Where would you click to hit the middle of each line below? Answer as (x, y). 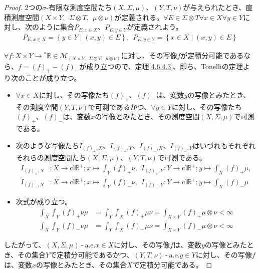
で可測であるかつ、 (119, 106)
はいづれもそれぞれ (224, 145)
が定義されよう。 (155, 27)
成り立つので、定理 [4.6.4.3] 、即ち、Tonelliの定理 (165, 66)
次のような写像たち (47, 145)
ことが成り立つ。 (53, 78)
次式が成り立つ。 (44, 202)
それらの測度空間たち (51, 158)
